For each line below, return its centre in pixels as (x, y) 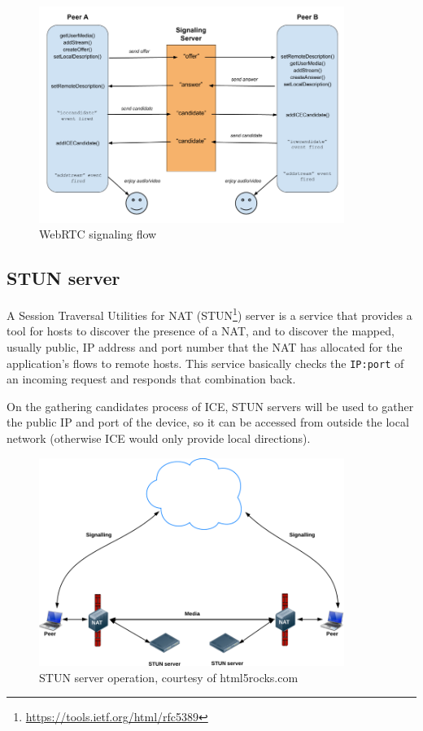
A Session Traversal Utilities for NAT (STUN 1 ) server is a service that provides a (209, 314)
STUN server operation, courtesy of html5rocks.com (169, 677)
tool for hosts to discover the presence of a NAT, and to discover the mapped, (201, 331)
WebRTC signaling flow (98, 234)
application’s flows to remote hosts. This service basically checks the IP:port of (205, 363)
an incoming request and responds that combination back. (151, 379)
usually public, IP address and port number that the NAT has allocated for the (205, 347)
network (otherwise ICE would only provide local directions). (159, 438)
